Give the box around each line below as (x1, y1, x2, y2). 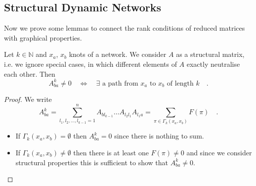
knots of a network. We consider (69, 49, 167, 59)
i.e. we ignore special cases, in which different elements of (4, 58, 177, 69)
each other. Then (4, 68, 55, 79)
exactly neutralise (186, 58, 240, 69)
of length (167, 80, 194, 87)
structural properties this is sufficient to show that (15, 157, 169, 167)
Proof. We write (4, 93, 52, 104)
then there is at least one (73, 147, 149, 157)
